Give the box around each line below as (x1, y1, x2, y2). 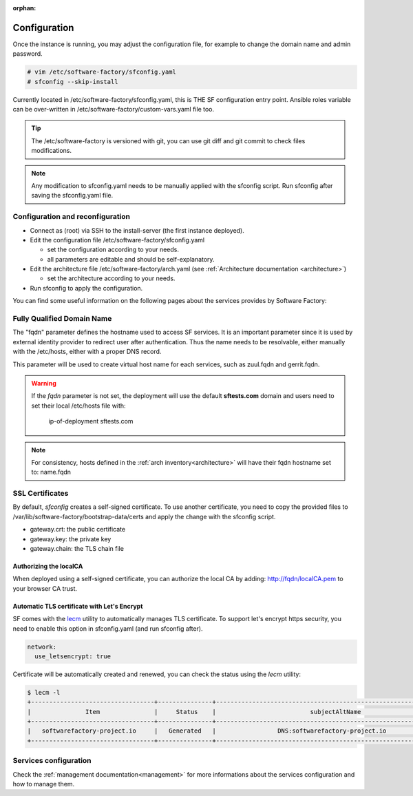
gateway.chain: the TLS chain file (30, 545, 124, 553)
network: (27, 642, 57, 651)
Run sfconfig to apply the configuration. (30, 284, 143, 292)
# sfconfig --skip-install (27, 78, 118, 85)
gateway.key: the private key (30, 534, 112, 543)
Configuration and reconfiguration (12, 212, 131, 222)
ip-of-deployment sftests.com (48, 417, 134, 426)
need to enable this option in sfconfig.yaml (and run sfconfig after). (12, 624, 203, 633)
